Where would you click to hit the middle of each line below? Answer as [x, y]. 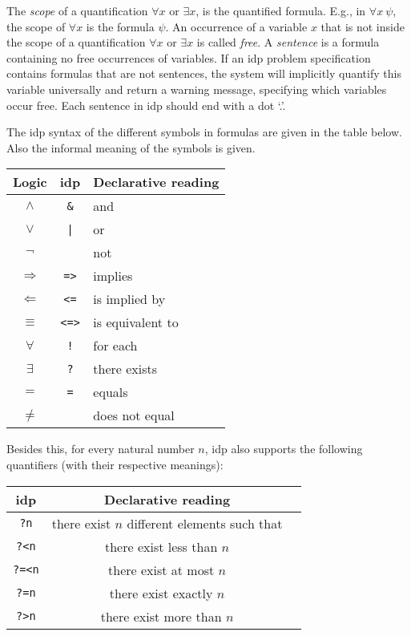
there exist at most [161, 569]
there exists [125, 369]
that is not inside [363, 26]
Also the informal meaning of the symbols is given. [131, 147]
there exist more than [161, 616]
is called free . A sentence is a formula [288, 42]
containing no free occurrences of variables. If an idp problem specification [189, 57]
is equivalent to [136, 322]
